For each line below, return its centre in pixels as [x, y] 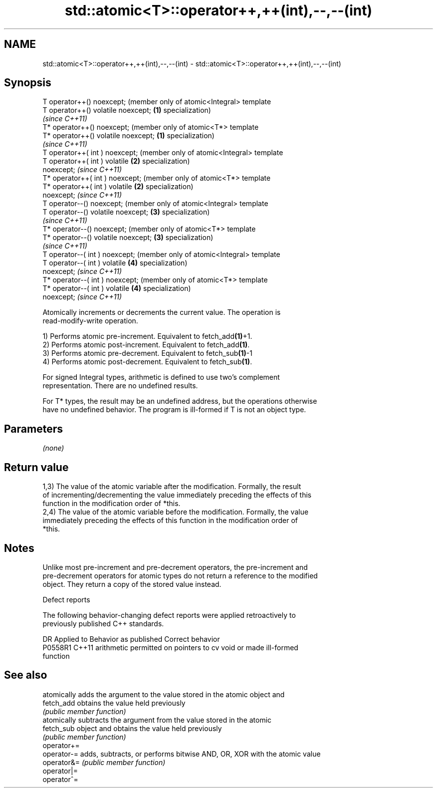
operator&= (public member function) [104, 762]
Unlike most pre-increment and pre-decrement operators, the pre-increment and [175, 567]
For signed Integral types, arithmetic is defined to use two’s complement [161, 377]
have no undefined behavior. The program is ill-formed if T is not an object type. [174, 410]
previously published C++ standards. [103, 623]
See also [26, 675]
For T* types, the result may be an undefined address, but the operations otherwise [180, 401]
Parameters [33, 429]
